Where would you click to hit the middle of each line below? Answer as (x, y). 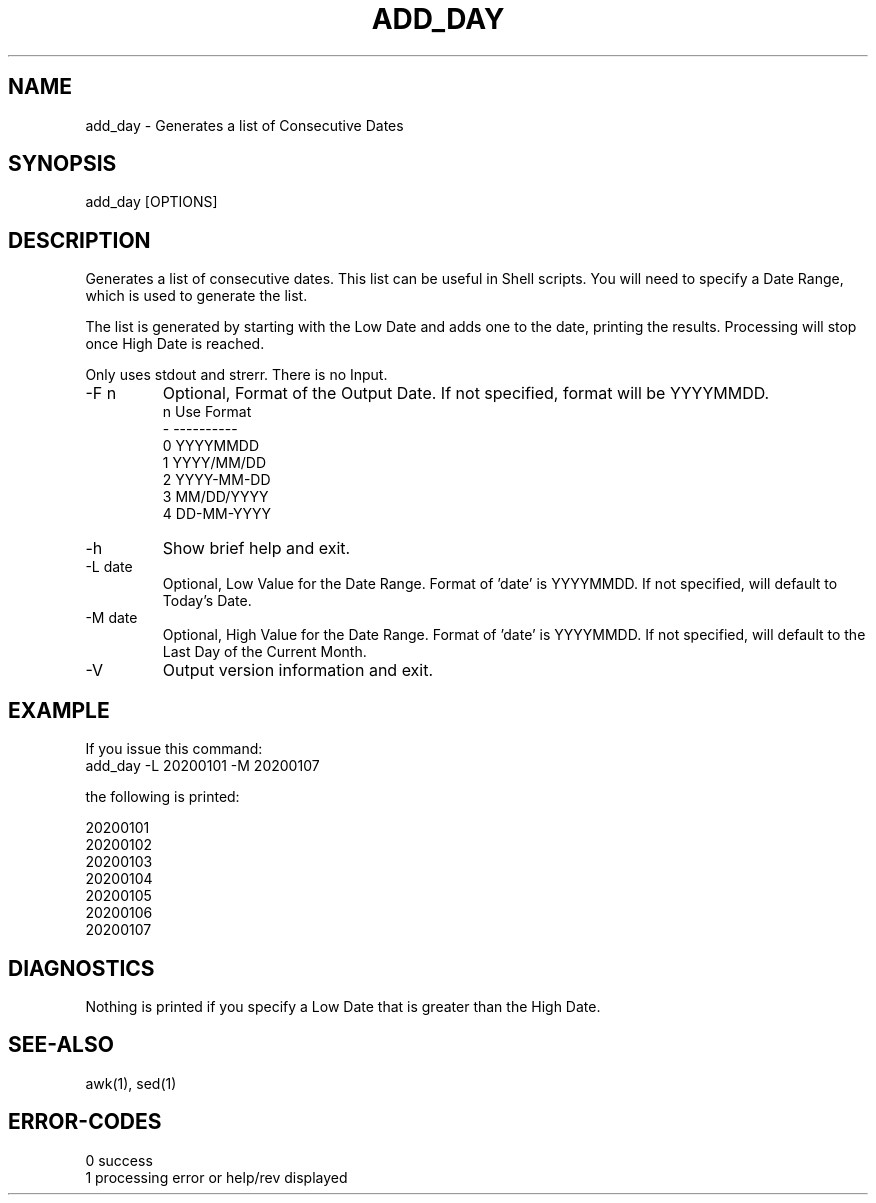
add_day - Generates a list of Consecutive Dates (244, 125)
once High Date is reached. (175, 344)
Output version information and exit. (298, 670)
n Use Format (207, 412)
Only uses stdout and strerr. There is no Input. (236, 375)
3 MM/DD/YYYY (215, 497)
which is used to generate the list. (196, 296)
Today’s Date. (207, 601)
